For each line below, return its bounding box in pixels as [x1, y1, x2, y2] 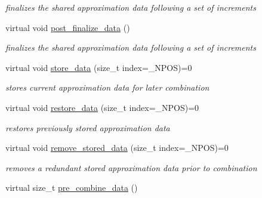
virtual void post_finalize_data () [5, 21, 130, 33]
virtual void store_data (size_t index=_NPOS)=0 [5, 61, 192, 73]
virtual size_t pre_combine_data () [5, 181, 138, 194]
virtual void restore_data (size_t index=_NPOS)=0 [5, 101, 199, 113]
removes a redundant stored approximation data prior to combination [5, 161, 257, 174]
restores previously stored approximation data [5, 121, 170, 134]
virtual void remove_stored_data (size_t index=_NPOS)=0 [5, 141, 229, 154]
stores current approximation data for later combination [5, 81, 209, 94]
